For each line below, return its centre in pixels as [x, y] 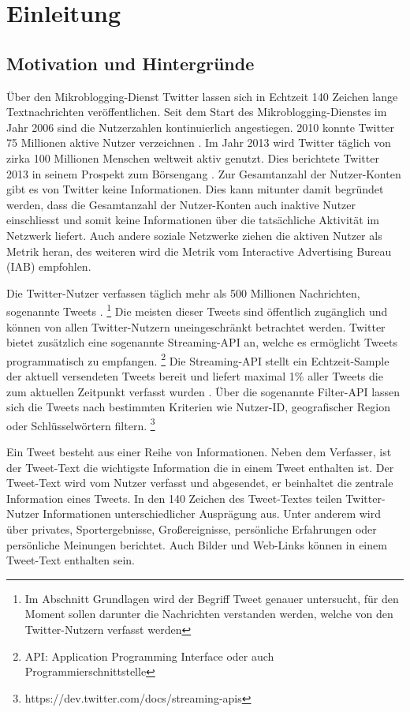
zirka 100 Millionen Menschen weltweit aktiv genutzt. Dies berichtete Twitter [193, 157]
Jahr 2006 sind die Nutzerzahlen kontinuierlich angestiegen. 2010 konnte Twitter [201, 127]
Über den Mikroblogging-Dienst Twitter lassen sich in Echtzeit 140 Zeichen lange [202, 96]
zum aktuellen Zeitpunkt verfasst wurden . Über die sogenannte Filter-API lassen [203, 391]
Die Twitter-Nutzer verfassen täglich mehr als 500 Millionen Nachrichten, [183, 292]
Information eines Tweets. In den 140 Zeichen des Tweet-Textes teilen [174, 498]
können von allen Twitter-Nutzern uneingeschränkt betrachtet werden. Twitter [196, 326]
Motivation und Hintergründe [130, 63]
